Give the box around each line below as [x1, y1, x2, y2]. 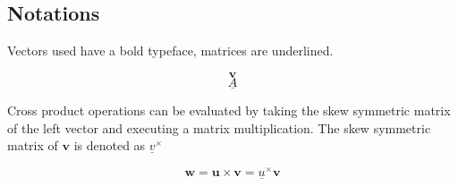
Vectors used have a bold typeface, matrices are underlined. [7, 41, 334, 60]
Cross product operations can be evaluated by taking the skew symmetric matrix [7, 101, 451, 120]
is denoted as [73, 136, 146, 155]
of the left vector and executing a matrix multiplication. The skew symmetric [7, 118, 431, 137]
